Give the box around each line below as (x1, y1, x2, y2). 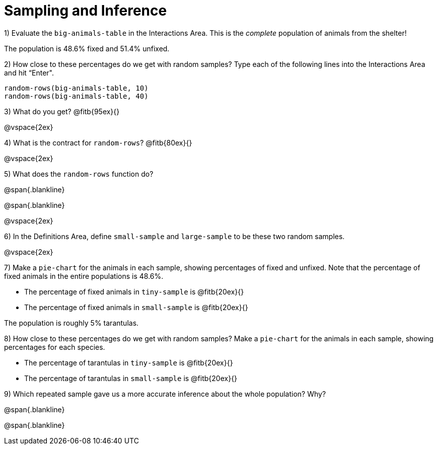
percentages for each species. (4, 342, 105, 351)
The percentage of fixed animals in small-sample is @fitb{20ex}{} (24, 303, 248, 312)
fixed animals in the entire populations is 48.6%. (4, 271, 164, 280)
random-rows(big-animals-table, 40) (4, 92, 149, 100)
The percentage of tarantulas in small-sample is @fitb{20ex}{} (24, 373, 238, 383)
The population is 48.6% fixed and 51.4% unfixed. (4, 44, 170, 53)
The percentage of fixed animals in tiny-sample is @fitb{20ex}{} (24, 287, 244, 296)
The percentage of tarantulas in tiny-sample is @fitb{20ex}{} (24, 358, 233, 367)
